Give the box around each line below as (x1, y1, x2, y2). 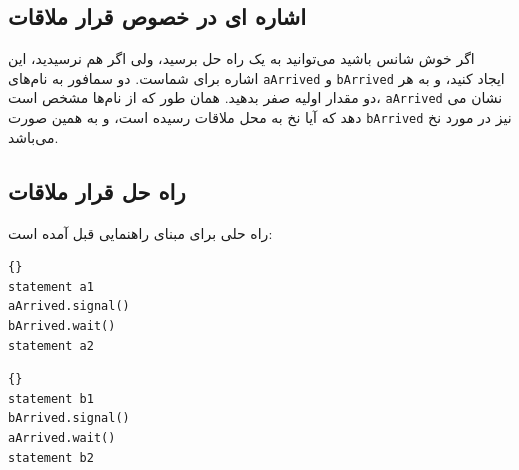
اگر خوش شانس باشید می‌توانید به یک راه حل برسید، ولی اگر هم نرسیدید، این (8, 48, 475, 69)
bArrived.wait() (8, 318, 116, 333)
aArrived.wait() (8, 430, 116, 445)
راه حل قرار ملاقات (8, 175, 186, 206)
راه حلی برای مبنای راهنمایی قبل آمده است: (8, 222, 273, 243)
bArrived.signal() (8, 411, 130, 426)
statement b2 (8, 450, 94, 465)
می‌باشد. (8, 126, 59, 147)
